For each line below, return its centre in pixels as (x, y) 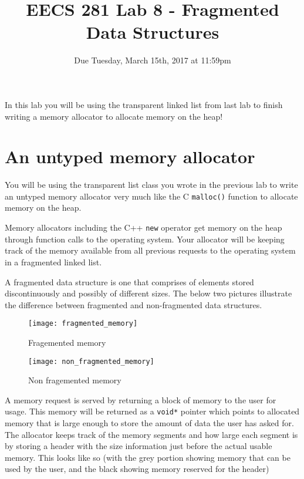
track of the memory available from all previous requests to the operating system (150, 250)
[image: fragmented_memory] (83, 324)
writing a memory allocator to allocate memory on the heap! (114, 116)
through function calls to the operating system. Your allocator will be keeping (145, 239)
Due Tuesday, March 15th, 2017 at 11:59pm (153, 60)
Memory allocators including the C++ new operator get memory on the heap (143, 227)
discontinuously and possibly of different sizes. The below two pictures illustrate (148, 293)
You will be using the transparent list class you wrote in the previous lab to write (151, 185)
